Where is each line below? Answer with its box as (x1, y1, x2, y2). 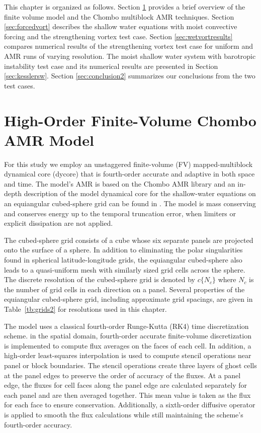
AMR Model (4, 129, 94, 150)
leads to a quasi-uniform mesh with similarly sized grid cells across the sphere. (4, 264, 245, 275)
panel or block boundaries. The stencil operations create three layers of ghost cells (4, 360, 257, 370)
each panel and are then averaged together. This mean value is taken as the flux (4, 389, 251, 400)
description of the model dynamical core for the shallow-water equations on (24, 188, 256, 199)
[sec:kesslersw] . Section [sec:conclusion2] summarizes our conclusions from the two (4, 70, 255, 81)
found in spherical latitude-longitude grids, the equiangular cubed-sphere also (4, 254, 242, 265)
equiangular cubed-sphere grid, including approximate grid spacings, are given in (4, 294, 253, 304)
